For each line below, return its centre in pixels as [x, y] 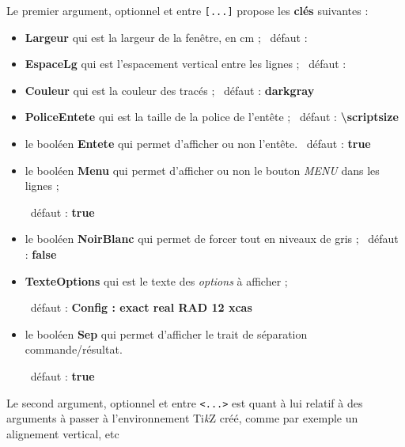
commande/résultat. [74, 349]
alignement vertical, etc [63, 433]
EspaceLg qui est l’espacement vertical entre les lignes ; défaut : [185, 64]
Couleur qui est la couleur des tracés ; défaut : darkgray [170, 90]
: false [41, 254]
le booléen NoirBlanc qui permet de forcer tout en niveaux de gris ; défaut [212, 239]
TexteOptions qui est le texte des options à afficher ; [156, 280]
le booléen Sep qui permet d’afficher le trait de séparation [166, 333]
